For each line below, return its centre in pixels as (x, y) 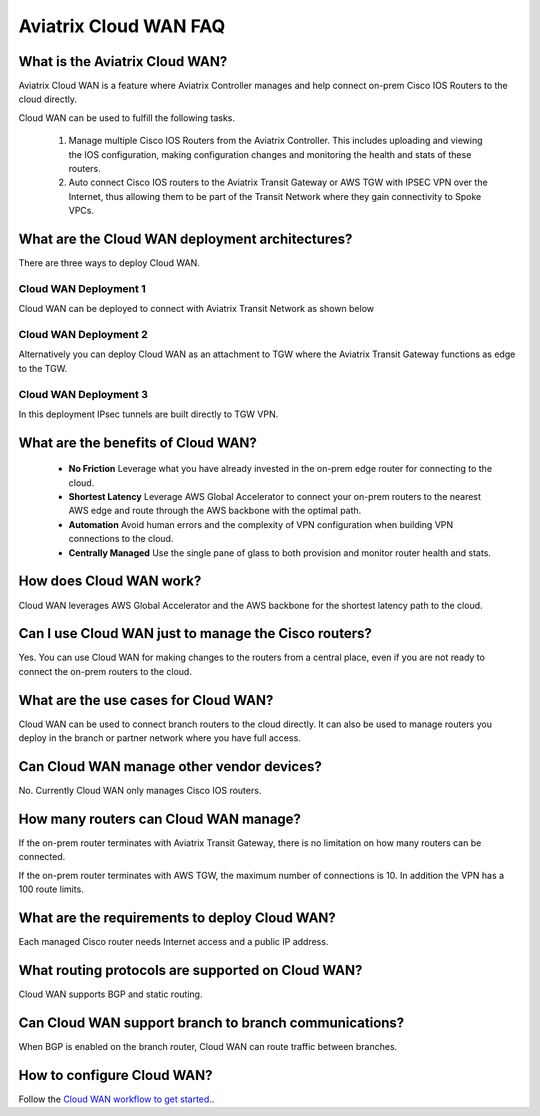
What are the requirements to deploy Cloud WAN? (177, 917)
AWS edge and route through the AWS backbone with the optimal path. (215, 511)
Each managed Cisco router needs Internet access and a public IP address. (173, 942)
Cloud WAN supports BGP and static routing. (110, 994)
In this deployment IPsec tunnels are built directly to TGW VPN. (148, 414)
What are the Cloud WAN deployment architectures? (185, 239)
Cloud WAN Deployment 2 (83, 334)
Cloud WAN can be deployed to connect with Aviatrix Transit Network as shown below (196, 309)
